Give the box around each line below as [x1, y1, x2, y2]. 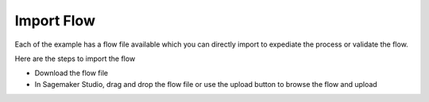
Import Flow [14, 12, 95, 29]
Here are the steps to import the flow [14, 54, 136, 63]
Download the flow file [34, 68, 109, 78]
